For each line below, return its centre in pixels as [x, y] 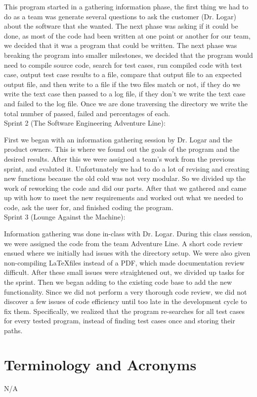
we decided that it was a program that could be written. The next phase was [121, 45]
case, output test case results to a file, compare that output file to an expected [123, 74]
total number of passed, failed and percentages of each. [87, 113]
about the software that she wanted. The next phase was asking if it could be [121, 26]
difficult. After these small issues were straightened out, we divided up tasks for [124, 272]
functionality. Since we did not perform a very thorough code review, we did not [126, 291]
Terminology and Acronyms [100, 364]
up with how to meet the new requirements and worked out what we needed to [124, 198]
